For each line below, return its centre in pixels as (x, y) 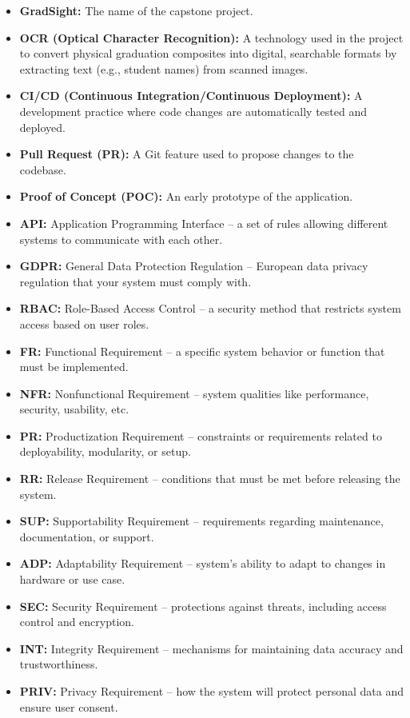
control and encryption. (77, 622)
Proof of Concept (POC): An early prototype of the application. (186, 196)
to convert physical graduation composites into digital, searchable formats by (208, 53)
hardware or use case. (72, 579)
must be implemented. (74, 367)
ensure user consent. (69, 706)
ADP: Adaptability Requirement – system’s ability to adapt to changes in (203, 563)
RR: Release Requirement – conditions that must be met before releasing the (210, 479)
